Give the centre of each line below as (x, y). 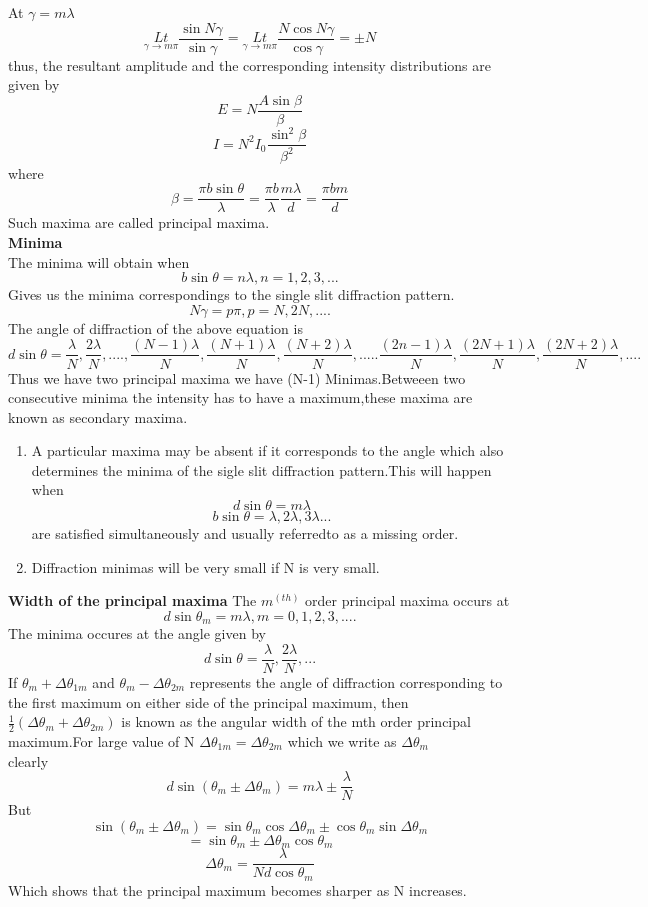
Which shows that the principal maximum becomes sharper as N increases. (237, 889)
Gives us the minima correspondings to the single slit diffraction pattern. (231, 294)
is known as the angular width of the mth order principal (296, 721)
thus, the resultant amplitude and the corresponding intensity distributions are (249, 64)
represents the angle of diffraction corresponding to (346, 681)
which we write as (342, 740)
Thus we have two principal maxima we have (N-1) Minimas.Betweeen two (237, 377)
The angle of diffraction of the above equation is (155, 327)
